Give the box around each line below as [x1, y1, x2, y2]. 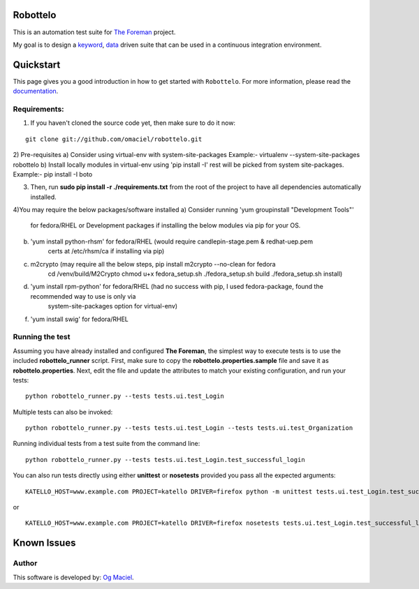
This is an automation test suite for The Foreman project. [13, 28, 176, 36]
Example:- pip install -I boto [13, 170, 93, 178]
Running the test [13, 332, 71, 342]
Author [13, 558, 38, 568]
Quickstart [13, 59, 61, 70]
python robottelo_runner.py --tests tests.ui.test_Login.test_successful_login [25, 456, 305, 463]
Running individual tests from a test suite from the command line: [13, 440, 200, 448]
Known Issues [13, 537, 76, 549]
